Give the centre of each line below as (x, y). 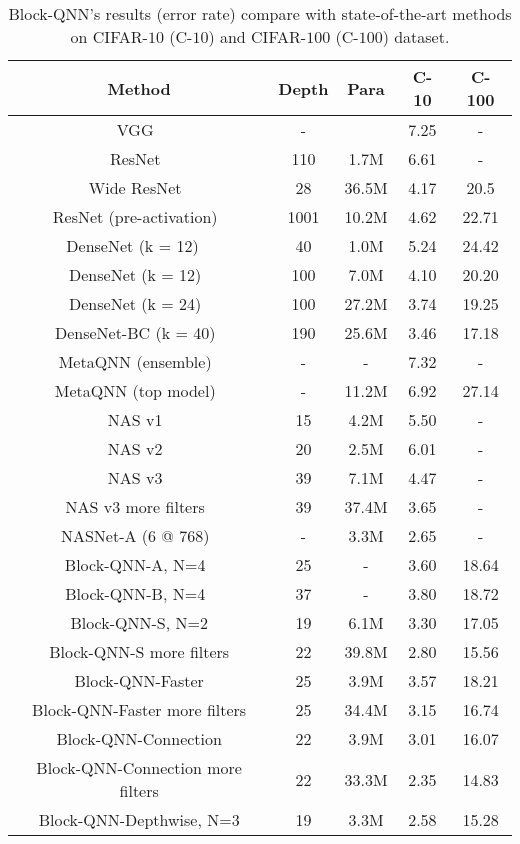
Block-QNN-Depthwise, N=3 (139, 819)
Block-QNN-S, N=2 (139, 622)
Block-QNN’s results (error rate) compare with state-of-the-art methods (260, 13)
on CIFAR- (109, 36)
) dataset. (416, 36)
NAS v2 (135, 448)
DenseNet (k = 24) (135, 303)
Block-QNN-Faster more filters (139, 709)
